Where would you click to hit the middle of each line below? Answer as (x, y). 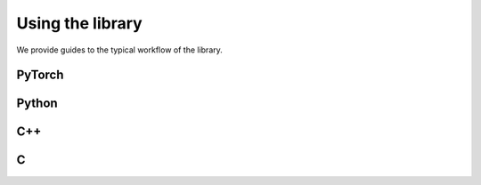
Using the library (79, 23)
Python (37, 104)
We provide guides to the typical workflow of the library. (119, 50)
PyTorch (40, 75)
